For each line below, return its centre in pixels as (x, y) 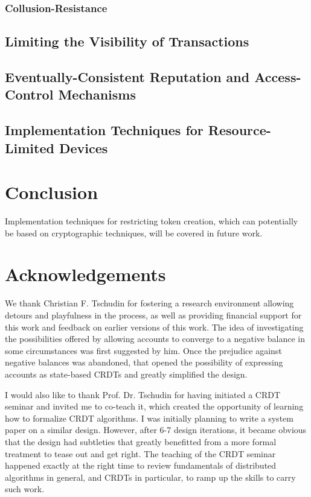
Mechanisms (97, 94)
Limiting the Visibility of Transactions (127, 41)
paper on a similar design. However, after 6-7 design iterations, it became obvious (156, 430)
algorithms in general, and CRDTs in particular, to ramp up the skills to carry (150, 477)
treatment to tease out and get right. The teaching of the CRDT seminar (140, 453)
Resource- (239, 130)
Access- (278, 77)
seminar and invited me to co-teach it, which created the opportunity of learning (154, 406)
